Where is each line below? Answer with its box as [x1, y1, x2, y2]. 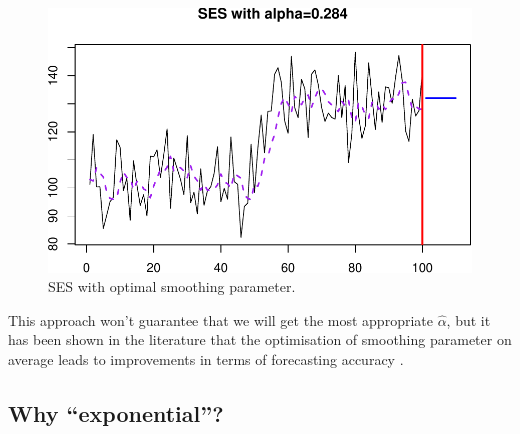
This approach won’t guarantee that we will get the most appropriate [8, 309, 433, 330]
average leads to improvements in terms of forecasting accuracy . [8, 348, 404, 369]
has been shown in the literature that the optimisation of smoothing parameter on [8, 329, 512, 350]
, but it [446, 309, 491, 330]
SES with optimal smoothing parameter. [48, 276, 296, 297]
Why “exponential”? [8, 397, 224, 428]
